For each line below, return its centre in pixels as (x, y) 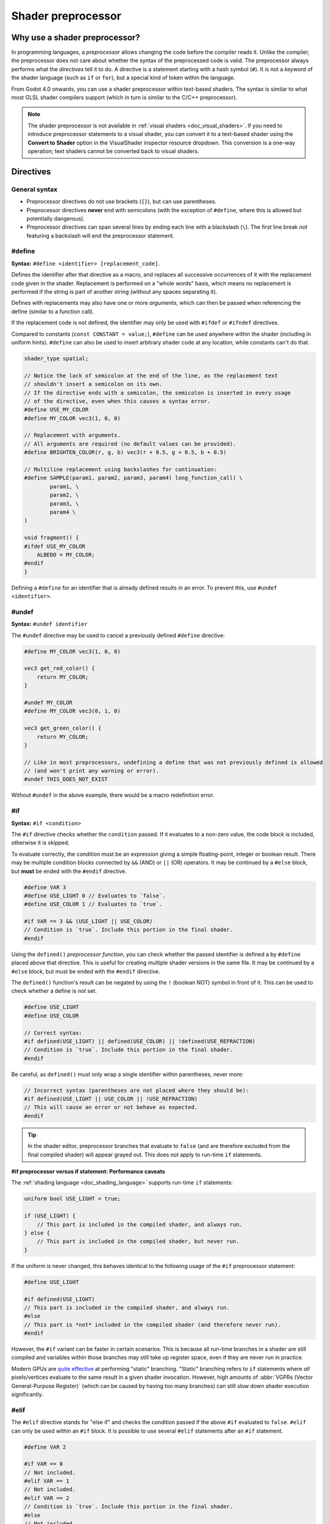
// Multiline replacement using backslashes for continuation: (121, 470)
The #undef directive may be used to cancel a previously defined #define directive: (118, 635)
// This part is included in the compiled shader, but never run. (138, 1241)
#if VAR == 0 (44, 1464)
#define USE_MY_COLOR (56, 410)
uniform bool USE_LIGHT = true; (73, 1199)
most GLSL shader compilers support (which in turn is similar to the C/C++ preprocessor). (124, 98)
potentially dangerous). (56, 218)
